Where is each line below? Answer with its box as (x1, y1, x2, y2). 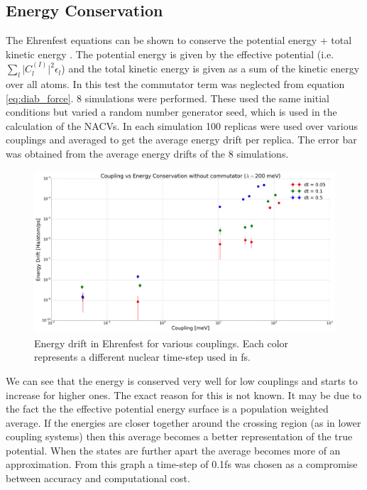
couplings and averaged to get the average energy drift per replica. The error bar (6, 132, 357, 147)
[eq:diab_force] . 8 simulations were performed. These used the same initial (6, 90, 329, 105)
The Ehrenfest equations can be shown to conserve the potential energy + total (6, 33, 352, 48)
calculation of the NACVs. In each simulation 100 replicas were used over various (6, 118, 358, 133)
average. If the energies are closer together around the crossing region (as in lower (6, 415, 361, 430)
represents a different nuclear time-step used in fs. (34, 349, 251, 364)
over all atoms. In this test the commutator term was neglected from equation (6, 77, 345, 91)
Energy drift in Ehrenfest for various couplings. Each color (34, 335, 289, 350)
